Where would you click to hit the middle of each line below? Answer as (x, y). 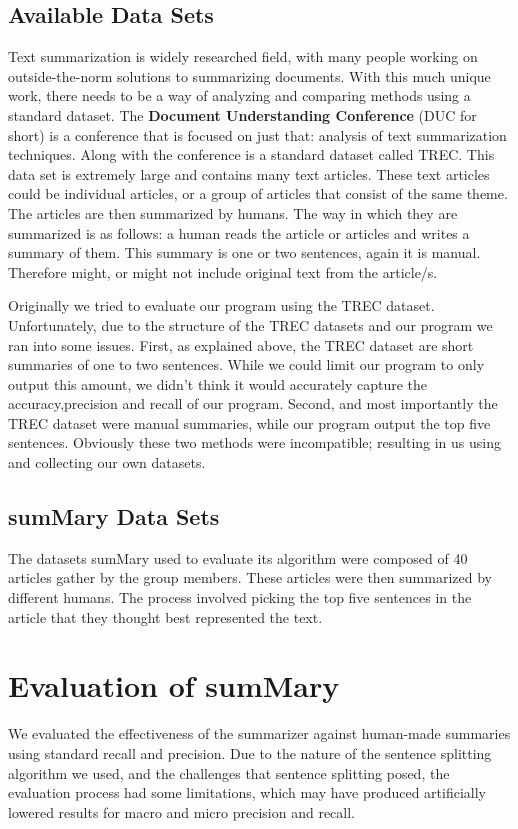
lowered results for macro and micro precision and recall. (181, 811)
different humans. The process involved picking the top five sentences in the (240, 597)
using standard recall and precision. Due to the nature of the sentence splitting (250, 752)
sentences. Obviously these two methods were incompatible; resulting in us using (254, 442)
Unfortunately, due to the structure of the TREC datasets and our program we (250, 324)
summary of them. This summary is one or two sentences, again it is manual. (244, 252)
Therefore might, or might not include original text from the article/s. (223, 271)
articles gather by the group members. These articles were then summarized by (250, 577)
